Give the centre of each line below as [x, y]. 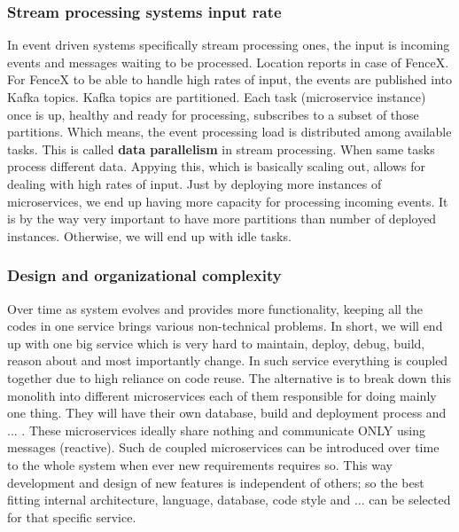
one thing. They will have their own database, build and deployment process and [227, 413]
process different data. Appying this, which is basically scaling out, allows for [216, 166]
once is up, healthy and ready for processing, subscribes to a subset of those [213, 114]
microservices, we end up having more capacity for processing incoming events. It [228, 201]
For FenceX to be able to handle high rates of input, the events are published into [230, 79]
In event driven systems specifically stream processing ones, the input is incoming [229, 45]
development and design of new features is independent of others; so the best [216, 482]
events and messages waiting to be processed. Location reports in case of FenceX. [228, 62]
